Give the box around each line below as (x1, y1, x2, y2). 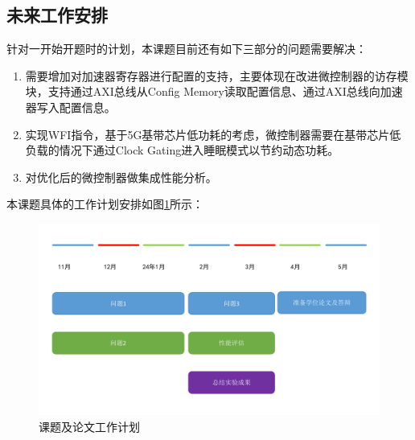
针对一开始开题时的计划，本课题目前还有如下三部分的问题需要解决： (6, 40, 367, 57)
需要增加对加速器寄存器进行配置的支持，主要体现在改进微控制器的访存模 (25, 67, 409, 84)
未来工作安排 (6, 2, 108, 27)
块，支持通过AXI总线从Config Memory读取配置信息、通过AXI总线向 (25, 83, 380, 100)
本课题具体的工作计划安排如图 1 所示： (6, 195, 203, 212)
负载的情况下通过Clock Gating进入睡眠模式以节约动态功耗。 (25, 142, 339, 158)
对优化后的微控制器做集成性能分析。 (25, 168, 217, 185)
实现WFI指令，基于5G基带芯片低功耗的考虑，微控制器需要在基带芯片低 (25, 125, 401, 142)
